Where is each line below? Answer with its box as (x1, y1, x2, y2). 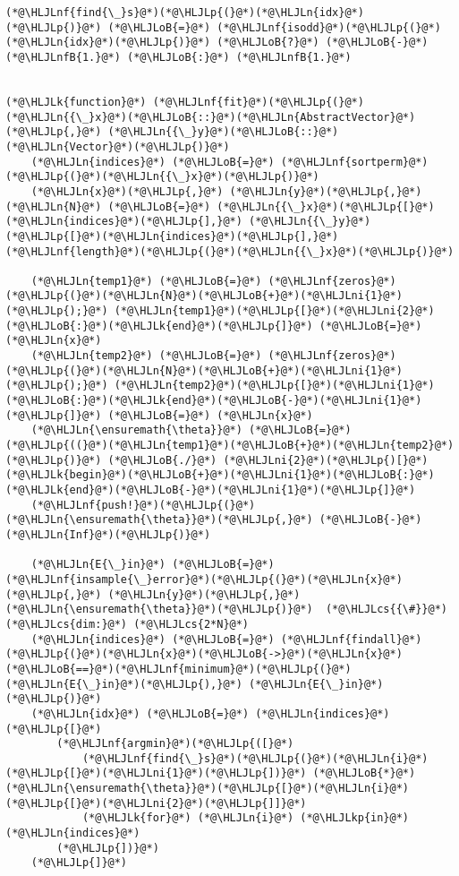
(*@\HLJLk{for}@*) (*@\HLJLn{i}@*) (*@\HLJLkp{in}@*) (81, 812, 410, 825)
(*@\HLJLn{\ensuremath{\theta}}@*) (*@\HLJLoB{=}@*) (30, 424, 352, 437)
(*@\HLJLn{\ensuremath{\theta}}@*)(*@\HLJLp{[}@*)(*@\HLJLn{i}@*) (5, 782, 410, 795)
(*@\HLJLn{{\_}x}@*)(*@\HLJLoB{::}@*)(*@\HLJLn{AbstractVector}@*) (5, 110, 416, 124)
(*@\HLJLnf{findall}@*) (280, 632, 422, 646)
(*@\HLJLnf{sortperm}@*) (280, 155, 429, 168)
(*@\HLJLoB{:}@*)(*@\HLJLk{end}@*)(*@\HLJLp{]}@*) (5, 319, 313, 332)
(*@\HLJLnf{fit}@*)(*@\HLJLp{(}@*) (152, 95, 364, 108)
